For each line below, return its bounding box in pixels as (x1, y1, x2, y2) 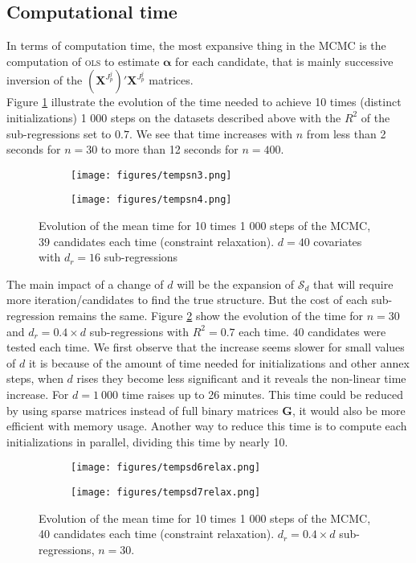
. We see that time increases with (128, 125, 293, 142)
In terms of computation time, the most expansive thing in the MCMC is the (6, 37, 386, 54)
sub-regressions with (89, 323, 190, 339)
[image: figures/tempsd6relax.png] (71, 462, 261, 474)
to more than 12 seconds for (100, 141, 239, 158)
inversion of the (6, 72, 83, 88)
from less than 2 (306, 125, 386, 142)
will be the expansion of (177, 275, 295, 292)
